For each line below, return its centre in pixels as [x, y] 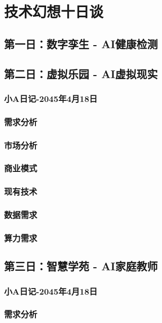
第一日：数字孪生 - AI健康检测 [81, 43]
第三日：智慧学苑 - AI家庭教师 [81, 266]
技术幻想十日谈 [54, 11]
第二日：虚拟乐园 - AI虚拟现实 [81, 73]
